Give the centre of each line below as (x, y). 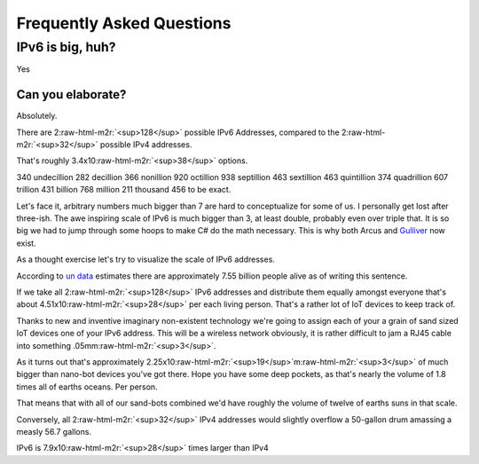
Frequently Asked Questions (124, 23)
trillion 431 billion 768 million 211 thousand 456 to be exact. (124, 190)
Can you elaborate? (71, 94)
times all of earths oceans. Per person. (87, 387)
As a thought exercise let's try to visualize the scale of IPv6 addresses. (145, 260)
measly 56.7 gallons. (54, 431)
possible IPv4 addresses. (146, 145)
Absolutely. (37, 116)
